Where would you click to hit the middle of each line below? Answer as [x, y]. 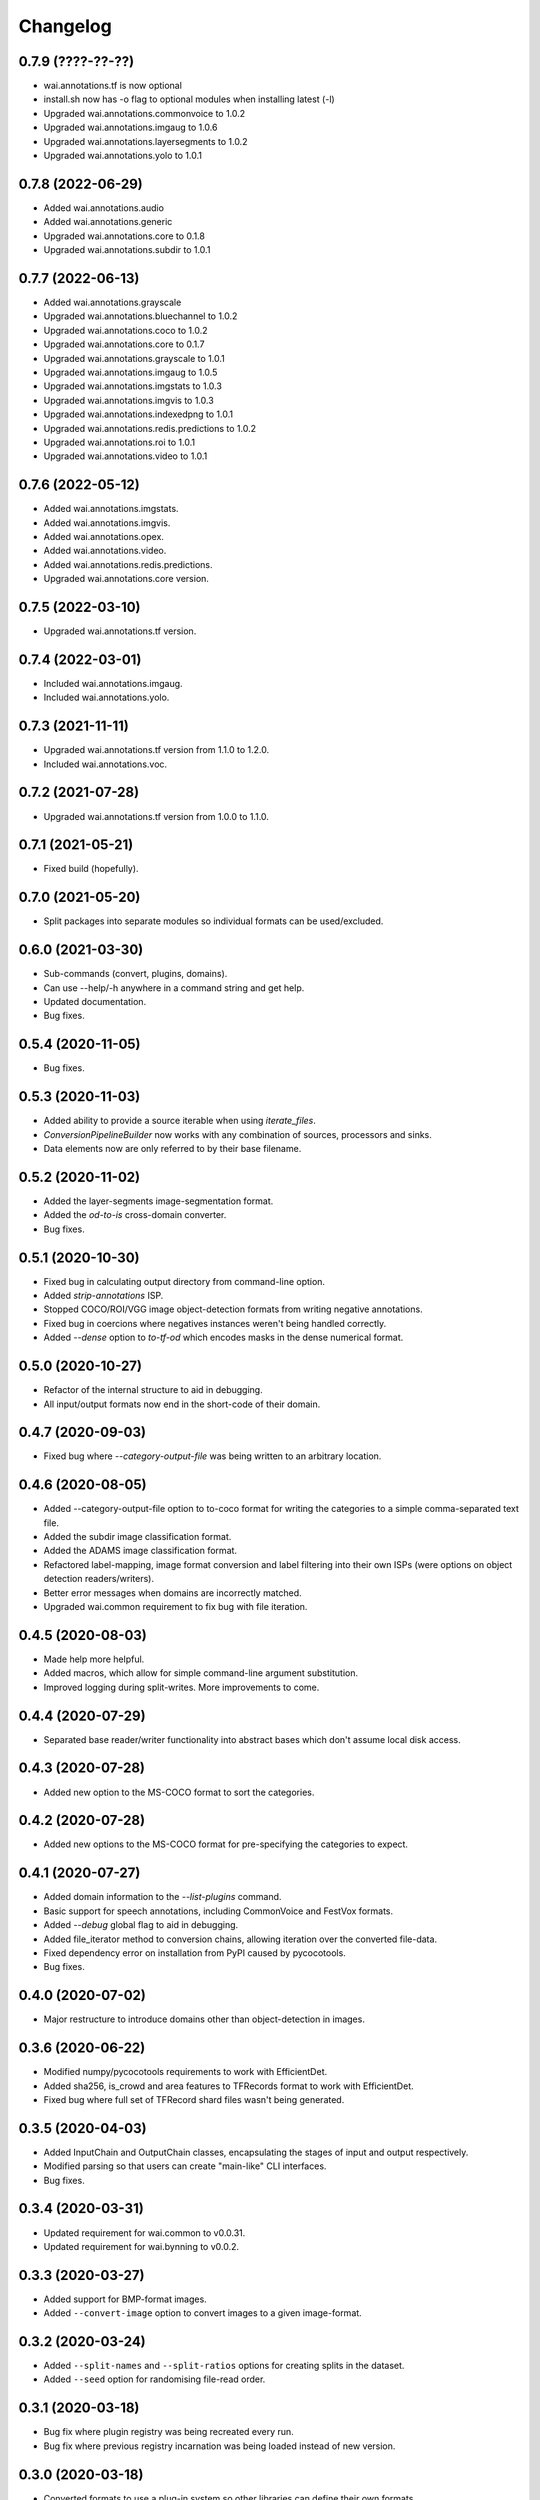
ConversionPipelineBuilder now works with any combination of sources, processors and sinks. [237, 1134]
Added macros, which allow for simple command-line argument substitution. [201, 1673]
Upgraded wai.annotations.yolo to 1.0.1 [122, 156]
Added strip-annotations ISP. [103, 1296]
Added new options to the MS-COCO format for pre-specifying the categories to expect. [226, 1844]
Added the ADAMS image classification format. [140, 1551]
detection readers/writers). [99, 1579]
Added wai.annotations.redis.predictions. [128, 564]
